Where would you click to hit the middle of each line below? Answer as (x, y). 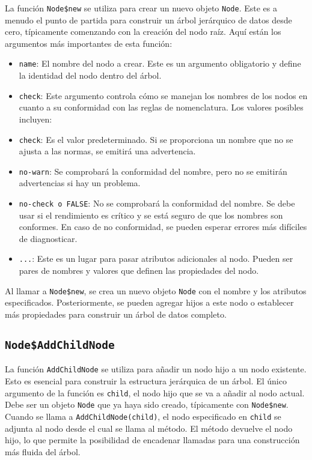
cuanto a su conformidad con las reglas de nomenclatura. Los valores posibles (161, 107)
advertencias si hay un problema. (80, 183)
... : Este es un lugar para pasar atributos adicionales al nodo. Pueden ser (156, 259)
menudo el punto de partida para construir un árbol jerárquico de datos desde (148, 20)
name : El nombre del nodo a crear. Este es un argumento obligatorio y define (160, 63)
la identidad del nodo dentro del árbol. (90, 75)
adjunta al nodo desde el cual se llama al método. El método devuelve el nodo (149, 428)
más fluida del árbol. (43, 451)
